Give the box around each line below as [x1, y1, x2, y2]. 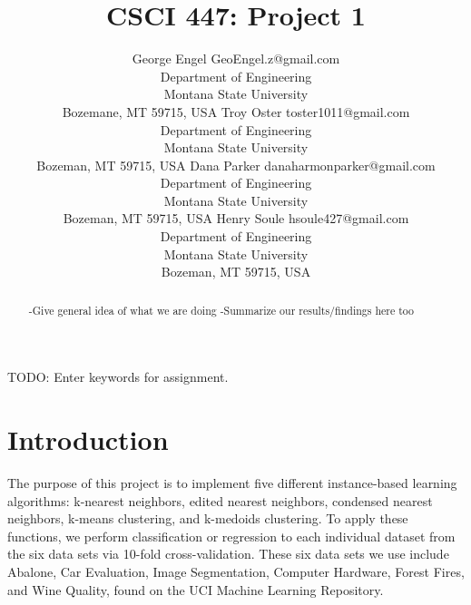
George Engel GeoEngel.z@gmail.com [132, 49, 340, 68]
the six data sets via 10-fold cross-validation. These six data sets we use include [7, 544, 449, 563]
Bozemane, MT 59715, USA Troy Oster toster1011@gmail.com [62, 102, 410, 121]
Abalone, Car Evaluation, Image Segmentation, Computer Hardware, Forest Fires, [7, 561, 465, 581]
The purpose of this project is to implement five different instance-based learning [7, 473, 457, 493]
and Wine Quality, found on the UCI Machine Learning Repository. [7, 580, 384, 599]
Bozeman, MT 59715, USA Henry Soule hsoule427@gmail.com [63, 209, 409, 228]
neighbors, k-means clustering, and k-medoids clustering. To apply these [7, 509, 408, 528]
